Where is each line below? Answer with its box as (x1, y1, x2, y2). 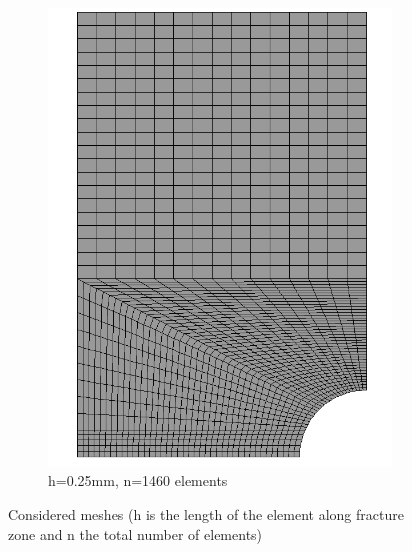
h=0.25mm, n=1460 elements (48, 470, 228, 491)
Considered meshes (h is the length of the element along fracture (8, 504, 404, 525)
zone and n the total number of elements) (8, 523, 263, 544)
